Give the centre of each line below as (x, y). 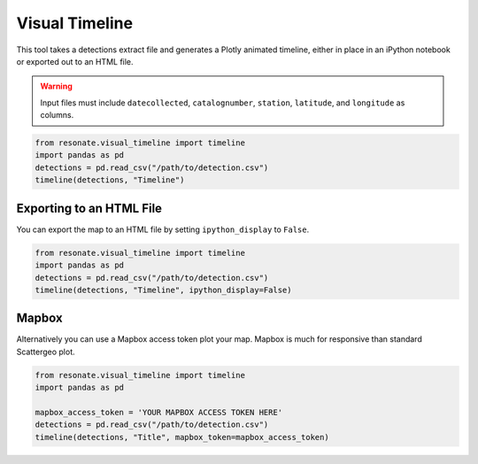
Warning (56, 86)
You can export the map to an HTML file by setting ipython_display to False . (163, 229)
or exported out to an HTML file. (75, 61)
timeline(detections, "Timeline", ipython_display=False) (163, 290)
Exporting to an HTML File (89, 208)
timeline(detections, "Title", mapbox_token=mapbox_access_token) (182, 437)
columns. (57, 115)
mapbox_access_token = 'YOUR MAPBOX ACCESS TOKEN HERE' (159, 412)
